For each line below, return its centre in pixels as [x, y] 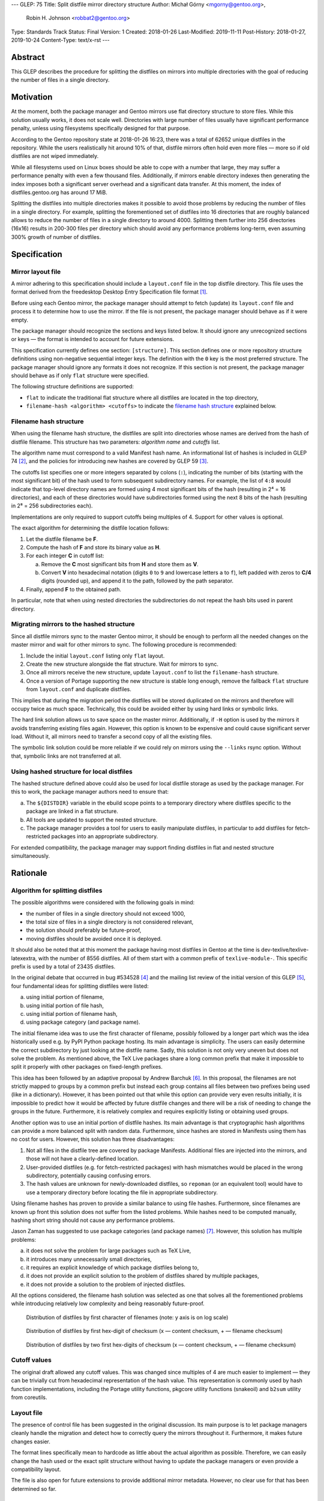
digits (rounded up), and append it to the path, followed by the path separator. [137, 581]
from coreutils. [29, 1397]
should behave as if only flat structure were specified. [80, 375]
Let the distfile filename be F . [62, 539]
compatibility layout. [36, 1469]
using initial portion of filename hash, [72, 1013]
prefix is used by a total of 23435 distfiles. [63, 967]
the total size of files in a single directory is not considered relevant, [110, 922]
